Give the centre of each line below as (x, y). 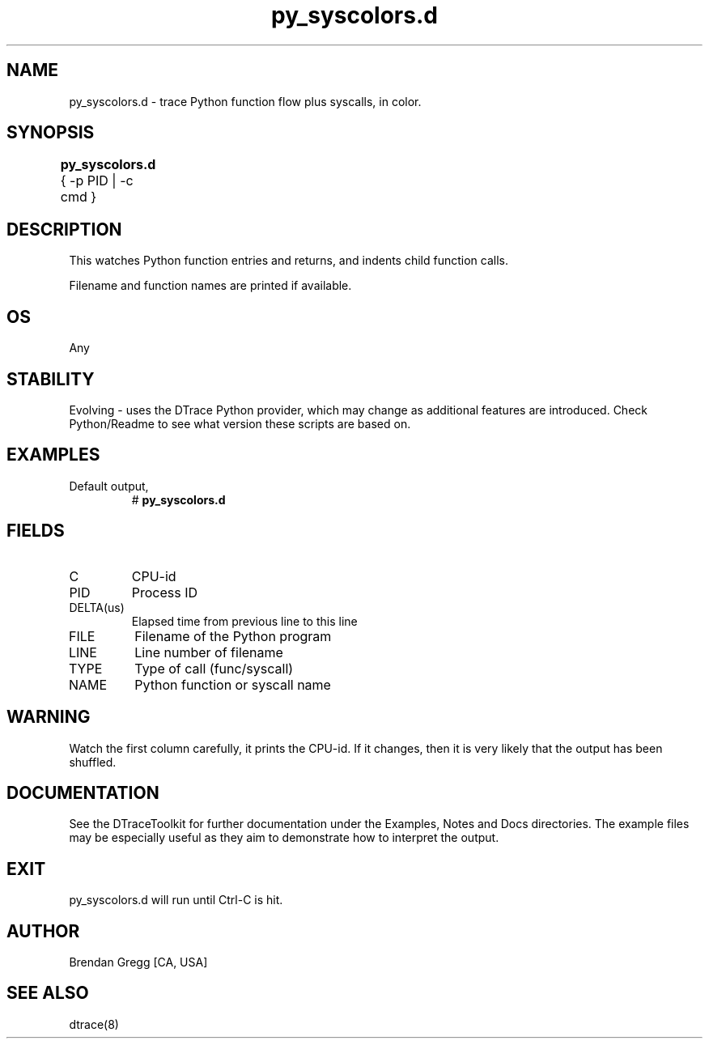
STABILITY (51, 379)
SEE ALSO (48, 993)
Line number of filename (209, 652)
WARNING (49, 717)
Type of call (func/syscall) (214, 668)
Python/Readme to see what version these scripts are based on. (240, 423)
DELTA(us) (97, 607)
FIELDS (36, 531)
